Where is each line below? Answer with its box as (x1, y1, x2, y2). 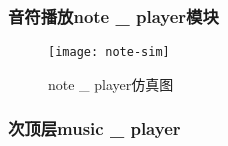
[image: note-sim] (48, 45, 170, 60)
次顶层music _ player (8, 116, 181, 141)
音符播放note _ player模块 (8, 3, 219, 28)
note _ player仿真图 (48, 73, 174, 94)
